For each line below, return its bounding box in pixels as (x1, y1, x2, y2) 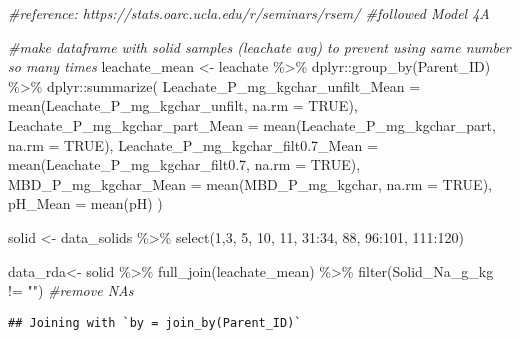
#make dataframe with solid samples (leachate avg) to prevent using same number (8, 36, 511, 57)
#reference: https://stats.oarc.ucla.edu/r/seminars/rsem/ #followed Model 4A (8, 3, 490, 23)
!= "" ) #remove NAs (8, 280, 134, 301)
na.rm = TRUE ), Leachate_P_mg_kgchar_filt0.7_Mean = (8, 134, 378, 155)
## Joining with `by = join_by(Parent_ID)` (8, 315, 302, 330)
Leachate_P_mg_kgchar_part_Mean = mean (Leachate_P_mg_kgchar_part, (8, 114, 496, 135)
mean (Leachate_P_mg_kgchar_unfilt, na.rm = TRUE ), (8, 95, 358, 116)
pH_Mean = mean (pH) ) (8, 193, 163, 214)
